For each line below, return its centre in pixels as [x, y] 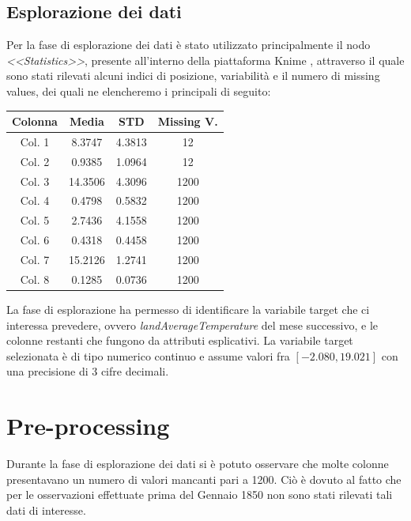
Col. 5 [35, 220]
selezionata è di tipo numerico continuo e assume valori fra [148, 355]
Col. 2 [35, 161]
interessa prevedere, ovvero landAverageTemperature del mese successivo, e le [192, 325]
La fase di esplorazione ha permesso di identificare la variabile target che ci [188, 309]
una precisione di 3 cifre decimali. [88, 371]
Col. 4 [35, 200]
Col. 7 [35, 259]
